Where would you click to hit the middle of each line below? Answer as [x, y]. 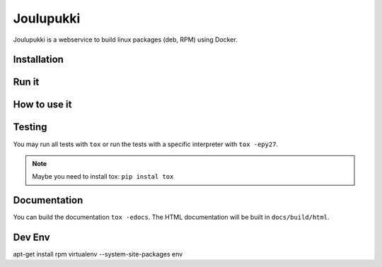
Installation [38, 60]
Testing [30, 127]
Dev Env [31, 237]
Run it [26, 82]
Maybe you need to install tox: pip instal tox [103, 177]
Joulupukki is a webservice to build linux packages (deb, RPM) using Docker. [125, 40]
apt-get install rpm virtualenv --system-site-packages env [98, 254]
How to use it [42, 105]
